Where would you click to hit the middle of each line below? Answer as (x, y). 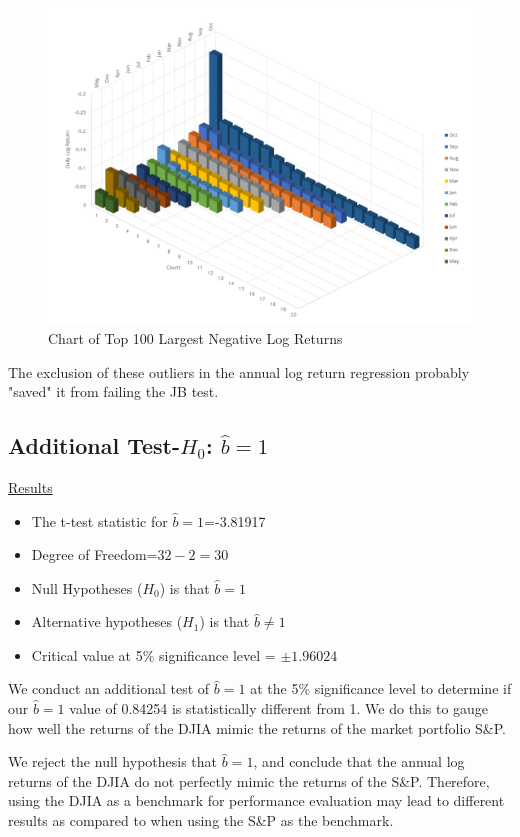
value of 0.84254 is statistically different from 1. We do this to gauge (279, 708)
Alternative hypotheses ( (107, 621)
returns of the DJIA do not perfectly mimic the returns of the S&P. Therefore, (249, 780)
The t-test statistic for (99, 520)
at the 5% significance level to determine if (381, 688)
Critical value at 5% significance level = (153, 654)
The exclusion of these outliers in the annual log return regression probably (239, 371)
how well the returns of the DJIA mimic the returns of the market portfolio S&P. (257, 727)
